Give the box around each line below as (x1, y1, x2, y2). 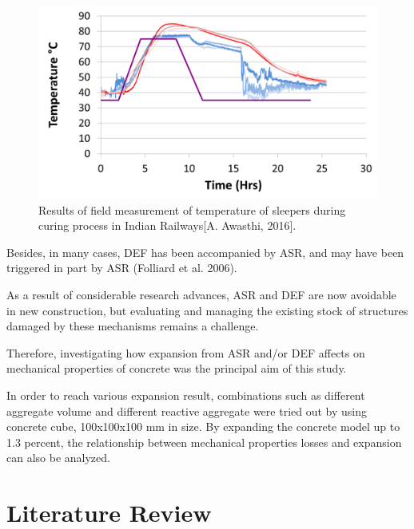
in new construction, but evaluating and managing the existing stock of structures (6, 302, 408, 318)
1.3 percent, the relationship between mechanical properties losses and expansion (6, 433, 402, 450)
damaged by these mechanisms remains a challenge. (6, 318, 259, 334)
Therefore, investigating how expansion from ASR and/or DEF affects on (6, 344, 365, 361)
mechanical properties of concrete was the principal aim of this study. (6, 360, 347, 377)
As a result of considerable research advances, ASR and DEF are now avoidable (6, 286, 396, 302)
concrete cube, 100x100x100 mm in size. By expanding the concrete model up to (6, 418, 400, 435)
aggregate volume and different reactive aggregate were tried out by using (6, 402, 367, 419)
